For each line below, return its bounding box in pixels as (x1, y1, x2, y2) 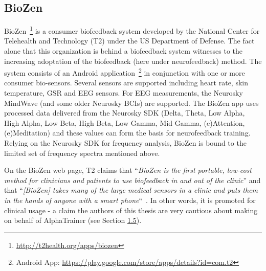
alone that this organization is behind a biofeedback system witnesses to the (4, 46, 243, 56)
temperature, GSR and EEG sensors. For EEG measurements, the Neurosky (4, 87, 243, 98)
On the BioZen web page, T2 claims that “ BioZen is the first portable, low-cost (4, 165, 252, 175)
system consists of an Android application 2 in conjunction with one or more (4, 66, 245, 78)
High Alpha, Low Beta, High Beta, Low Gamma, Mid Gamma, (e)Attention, (4, 117, 245, 128)
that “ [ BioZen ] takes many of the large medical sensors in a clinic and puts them (4, 185, 258, 195)
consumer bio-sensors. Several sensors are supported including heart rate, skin (4, 77, 249, 88)
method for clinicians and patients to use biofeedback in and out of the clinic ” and (4, 174, 261, 185)
